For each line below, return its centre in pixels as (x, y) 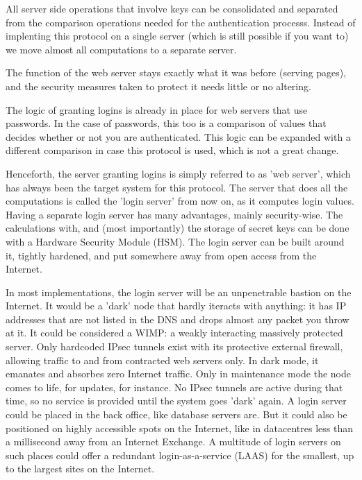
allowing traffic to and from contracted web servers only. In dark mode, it (162, 360)
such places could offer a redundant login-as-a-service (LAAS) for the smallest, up (180, 455)
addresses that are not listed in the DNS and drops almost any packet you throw (178, 319)
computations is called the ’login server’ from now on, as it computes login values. (180, 201)
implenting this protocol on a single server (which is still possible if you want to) (177, 36)
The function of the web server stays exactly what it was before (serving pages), (176, 72)
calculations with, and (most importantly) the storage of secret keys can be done (178, 228)
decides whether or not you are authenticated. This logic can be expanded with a (178, 136)
